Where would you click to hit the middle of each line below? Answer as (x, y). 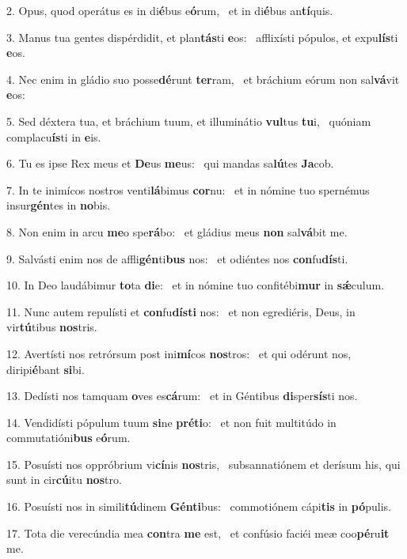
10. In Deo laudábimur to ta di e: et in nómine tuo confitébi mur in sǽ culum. (196, 285)
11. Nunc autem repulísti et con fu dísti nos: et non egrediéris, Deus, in (181, 311)
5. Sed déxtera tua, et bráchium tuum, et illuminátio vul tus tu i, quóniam (189, 121)
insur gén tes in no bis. (59, 205)
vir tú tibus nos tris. (52, 327)
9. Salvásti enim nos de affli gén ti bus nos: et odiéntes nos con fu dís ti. (177, 258)
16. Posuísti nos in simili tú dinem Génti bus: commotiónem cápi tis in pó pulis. (199, 506)
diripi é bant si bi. (46, 369)
